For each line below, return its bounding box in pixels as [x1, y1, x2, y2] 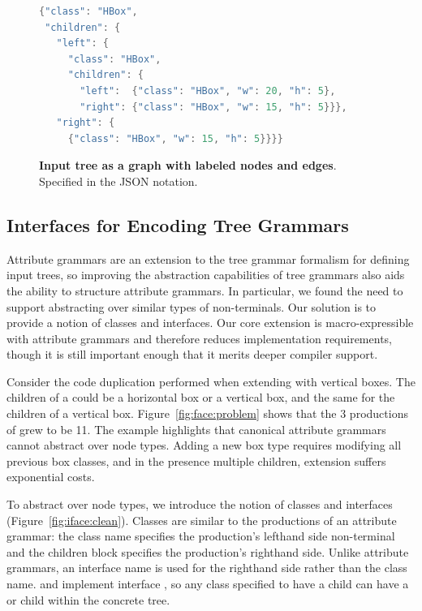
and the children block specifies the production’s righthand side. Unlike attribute [6, 543, 409, 560]
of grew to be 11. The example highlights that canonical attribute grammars [6, 420, 386, 437]
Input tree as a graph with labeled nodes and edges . [39, 157, 337, 174]
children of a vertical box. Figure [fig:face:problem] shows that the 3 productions [6, 405, 408, 422]
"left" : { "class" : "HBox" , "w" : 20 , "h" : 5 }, [80, 84, 336, 97]
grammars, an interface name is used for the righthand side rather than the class [6, 559, 407, 576]
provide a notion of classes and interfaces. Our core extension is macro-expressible [6, 314, 414, 331]
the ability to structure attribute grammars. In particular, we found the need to [6, 282, 403, 299]
